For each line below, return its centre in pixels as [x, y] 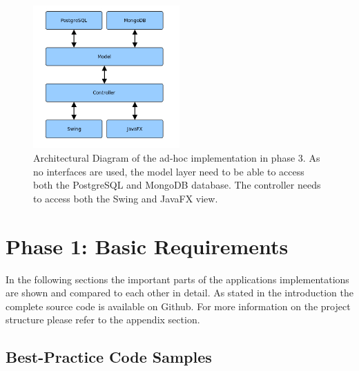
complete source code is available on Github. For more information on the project [178, 306]
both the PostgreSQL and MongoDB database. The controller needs [177, 185]
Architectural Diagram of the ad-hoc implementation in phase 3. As [177, 158]
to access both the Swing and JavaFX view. [126, 198]
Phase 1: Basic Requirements [147, 246]
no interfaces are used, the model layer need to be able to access [169, 171]
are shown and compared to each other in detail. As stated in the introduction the [179, 293]
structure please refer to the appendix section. [103, 320]
